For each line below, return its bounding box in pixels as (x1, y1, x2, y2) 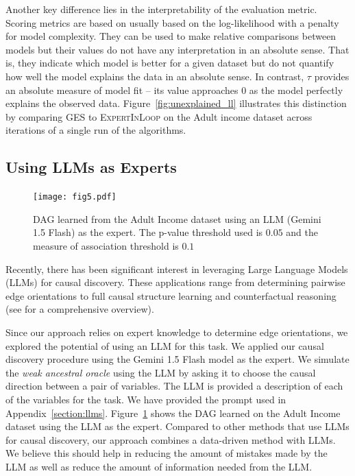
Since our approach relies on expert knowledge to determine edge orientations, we (5, 324, 348, 339)
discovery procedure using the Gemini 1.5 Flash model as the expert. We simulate (5, 352, 350, 366)
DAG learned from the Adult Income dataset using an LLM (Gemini (33, 211, 321, 226)
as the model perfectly (249, 82, 343, 97)
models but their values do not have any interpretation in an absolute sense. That (5, 42, 350, 56)
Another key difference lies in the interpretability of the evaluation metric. (5, 2, 317, 16)
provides (314, 69, 350, 83)
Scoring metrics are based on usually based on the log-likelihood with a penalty (5, 15, 339, 29)
